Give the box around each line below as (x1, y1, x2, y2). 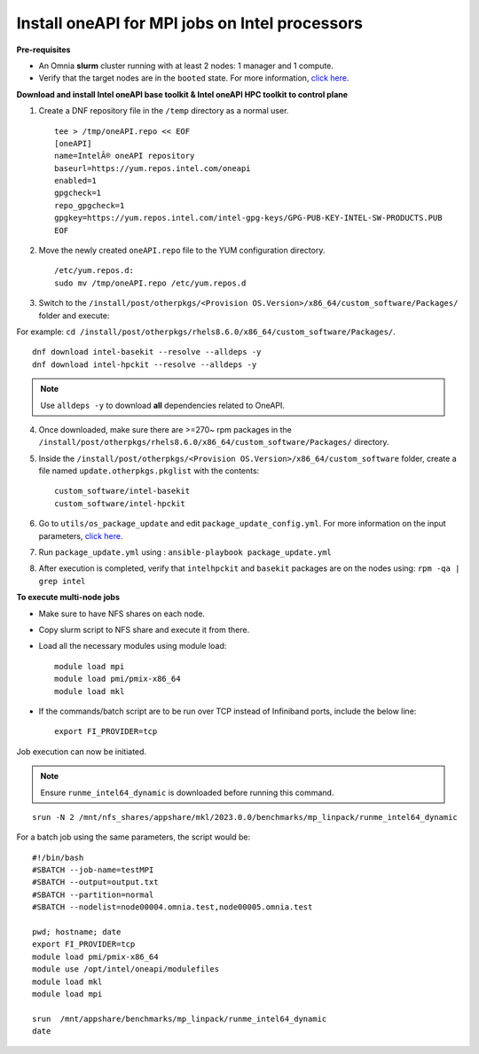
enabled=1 (54, 176, 97, 186)
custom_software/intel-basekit (54, 486, 191, 496)
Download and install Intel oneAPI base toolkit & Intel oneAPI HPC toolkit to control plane (16, 89, 349, 99)
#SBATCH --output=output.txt (32, 878, 159, 887)
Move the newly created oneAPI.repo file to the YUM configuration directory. (38, 245, 326, 256)
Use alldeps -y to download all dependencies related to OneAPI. (40, 400, 286, 410)
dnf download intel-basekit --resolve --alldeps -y (32, 347, 262, 357)
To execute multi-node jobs (16, 592, 120, 603)
